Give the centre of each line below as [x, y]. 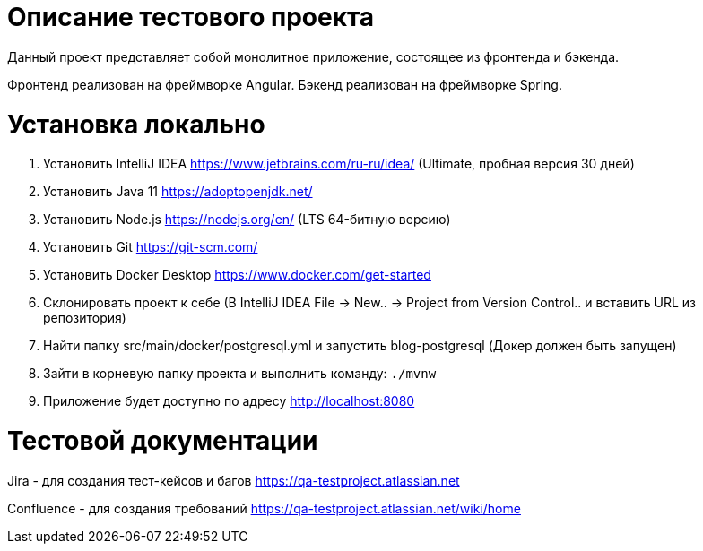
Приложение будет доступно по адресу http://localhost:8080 [229, 401]
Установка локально [136, 124]
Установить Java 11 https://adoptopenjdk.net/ [178, 192]
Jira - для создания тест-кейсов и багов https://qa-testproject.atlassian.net [234, 480]
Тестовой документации [163, 441]
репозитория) [85, 318]
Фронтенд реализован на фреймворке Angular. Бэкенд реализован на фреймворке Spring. [285, 84]
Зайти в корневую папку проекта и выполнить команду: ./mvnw [240, 374]
